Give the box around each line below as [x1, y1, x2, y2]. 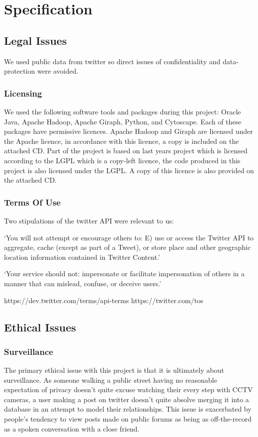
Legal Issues [4, 32, 67, 48]
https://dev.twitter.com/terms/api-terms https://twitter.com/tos [4, 295, 203, 305]
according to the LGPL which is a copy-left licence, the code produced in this [4, 155, 241, 165]
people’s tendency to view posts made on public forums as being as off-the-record [4, 414, 252, 424]
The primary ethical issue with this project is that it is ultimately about [4, 365, 224, 375]
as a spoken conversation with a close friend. [4, 423, 140, 434]
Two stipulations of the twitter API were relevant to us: [4, 215, 174, 225]
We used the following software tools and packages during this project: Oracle [4, 106, 241, 116]
